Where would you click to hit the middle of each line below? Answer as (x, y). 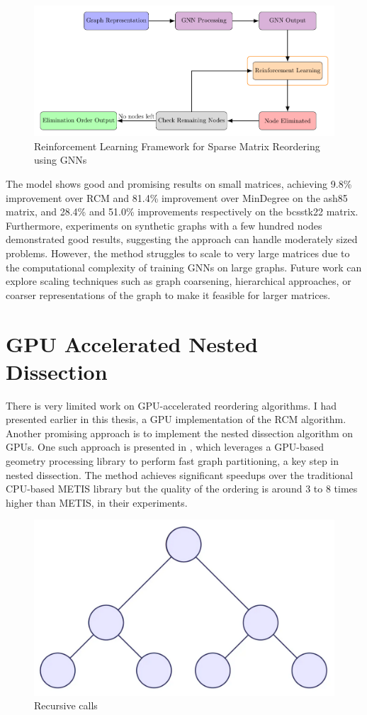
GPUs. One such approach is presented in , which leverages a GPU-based (165, 447)
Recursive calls (66, 705)
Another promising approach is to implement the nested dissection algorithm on (180, 433)
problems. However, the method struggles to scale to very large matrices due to (178, 253)
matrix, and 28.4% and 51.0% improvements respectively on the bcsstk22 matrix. (182, 212)
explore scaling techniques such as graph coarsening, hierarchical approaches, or (179, 281)
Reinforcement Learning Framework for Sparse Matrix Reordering (177, 146)
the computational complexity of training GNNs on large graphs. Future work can (184, 267)
